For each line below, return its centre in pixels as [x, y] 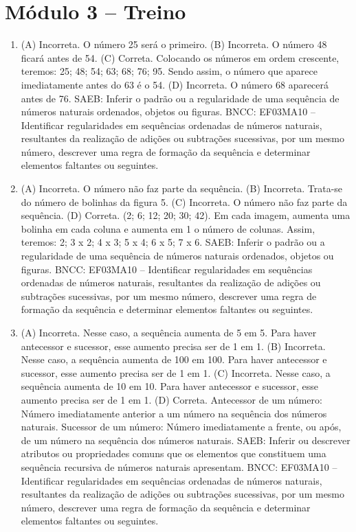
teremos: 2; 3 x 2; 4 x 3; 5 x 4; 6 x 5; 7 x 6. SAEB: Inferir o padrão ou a [173, 242]
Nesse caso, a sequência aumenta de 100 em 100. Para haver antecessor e [174, 359]
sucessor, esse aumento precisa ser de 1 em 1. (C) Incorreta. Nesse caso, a [176, 372]
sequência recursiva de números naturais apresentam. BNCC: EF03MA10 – [179, 466]
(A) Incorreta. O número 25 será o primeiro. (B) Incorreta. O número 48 [174, 44]
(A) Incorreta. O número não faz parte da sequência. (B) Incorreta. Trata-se [182, 188]
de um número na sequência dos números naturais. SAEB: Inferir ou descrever [186, 440]
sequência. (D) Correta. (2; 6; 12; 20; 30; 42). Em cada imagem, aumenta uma [186, 215]
